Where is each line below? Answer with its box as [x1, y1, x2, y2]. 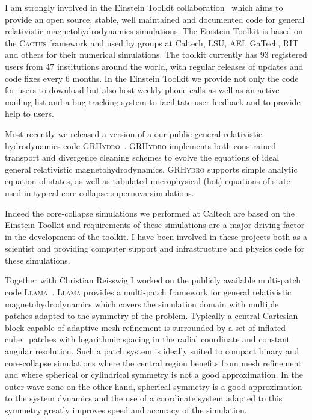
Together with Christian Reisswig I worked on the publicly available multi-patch [5, 274, 301, 286]
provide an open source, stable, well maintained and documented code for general [5, 13, 305, 25]
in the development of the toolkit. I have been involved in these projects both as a [5, 230, 308, 242]
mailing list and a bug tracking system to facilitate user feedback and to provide [5, 95, 301, 108]
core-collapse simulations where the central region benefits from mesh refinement [5, 356, 302, 369]
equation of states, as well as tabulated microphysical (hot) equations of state [5, 174, 290, 187]
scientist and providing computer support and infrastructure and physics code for [5, 242, 305, 255]
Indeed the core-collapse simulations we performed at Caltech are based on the [5, 206, 295, 219]
